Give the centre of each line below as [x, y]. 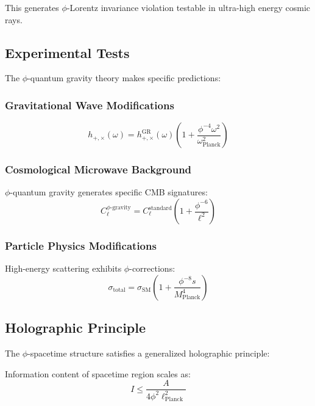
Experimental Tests [67, 52]
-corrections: [152, 268]
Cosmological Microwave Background [98, 169]
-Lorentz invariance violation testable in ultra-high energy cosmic [188, 7]
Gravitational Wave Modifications [90, 105]
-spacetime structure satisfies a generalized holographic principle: [149, 353]
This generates [32, 7]
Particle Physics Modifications [81, 245]
